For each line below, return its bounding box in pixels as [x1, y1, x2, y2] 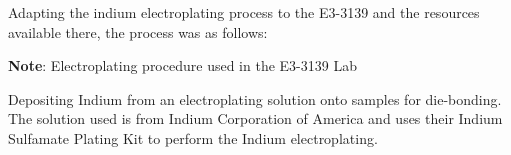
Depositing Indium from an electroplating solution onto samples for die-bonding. [8, 88, 502, 109]
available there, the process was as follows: [8, 21, 268, 42]
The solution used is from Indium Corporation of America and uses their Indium [8, 108, 503, 129]
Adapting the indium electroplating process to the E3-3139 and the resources [8, 2, 480, 22]
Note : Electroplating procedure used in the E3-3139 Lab [8, 55, 357, 76]
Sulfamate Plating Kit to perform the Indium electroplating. [8, 127, 378, 148]
